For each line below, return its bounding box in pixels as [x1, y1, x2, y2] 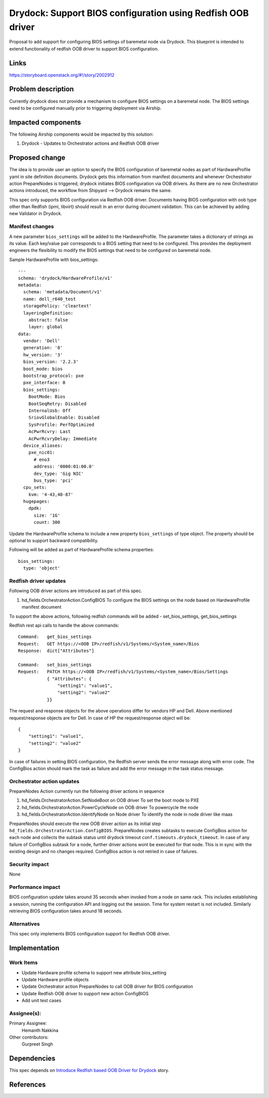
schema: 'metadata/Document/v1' [23, 289, 102, 295]
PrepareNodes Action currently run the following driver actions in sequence [9, 788, 164, 794]
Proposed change [9, 154, 66, 162]
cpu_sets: [23, 484, 47, 490]
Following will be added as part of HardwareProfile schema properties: [9, 547, 154, 553]
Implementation [9, 944, 60, 952]
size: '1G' [33, 512, 60, 518]
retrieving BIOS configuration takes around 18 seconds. [9, 908, 123, 914]
